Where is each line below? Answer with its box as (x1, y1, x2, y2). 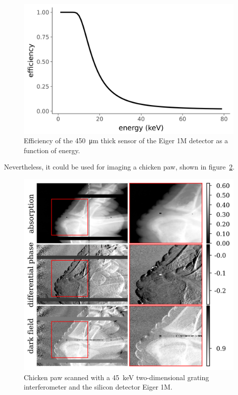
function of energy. (24, 145, 80, 155)
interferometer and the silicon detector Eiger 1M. (24, 382, 173, 392)
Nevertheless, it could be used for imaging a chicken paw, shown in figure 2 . (4, 162, 235, 172)
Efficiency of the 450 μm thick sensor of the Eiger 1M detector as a (24, 135, 228, 146)
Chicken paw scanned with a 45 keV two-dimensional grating (24, 372, 209, 382)
